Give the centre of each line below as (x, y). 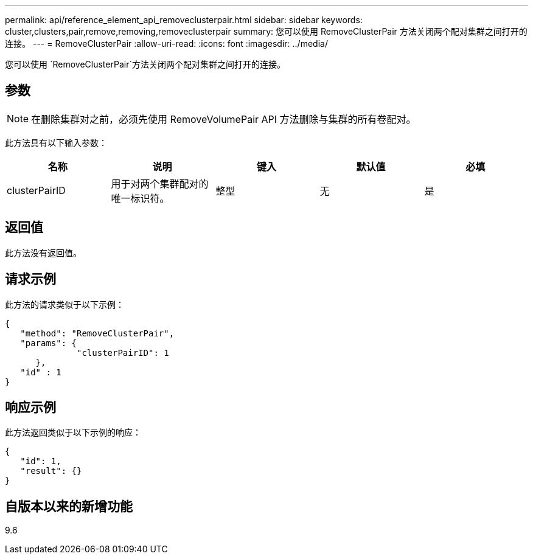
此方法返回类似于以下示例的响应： (73, 432)
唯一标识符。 (140, 198)
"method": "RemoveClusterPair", (97, 333)
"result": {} (51, 471)
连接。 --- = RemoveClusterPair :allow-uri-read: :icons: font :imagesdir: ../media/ (166, 43)
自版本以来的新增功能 (69, 506)
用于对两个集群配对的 (160, 183)
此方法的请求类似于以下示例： (64, 304)
